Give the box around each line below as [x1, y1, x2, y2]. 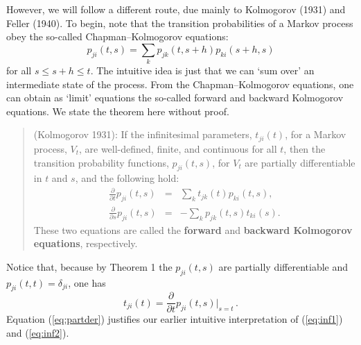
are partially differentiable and [218, 259, 349, 274]
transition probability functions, [33, 155, 169, 169]
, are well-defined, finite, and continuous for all [78, 141, 277, 155]
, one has [68, 275, 106, 289]
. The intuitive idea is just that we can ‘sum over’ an [90, 63, 315, 78]
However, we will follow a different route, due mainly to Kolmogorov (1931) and [6, 2, 346, 16]
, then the [283, 141, 326, 155]
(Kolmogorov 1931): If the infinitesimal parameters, [33, 127, 252, 142]
